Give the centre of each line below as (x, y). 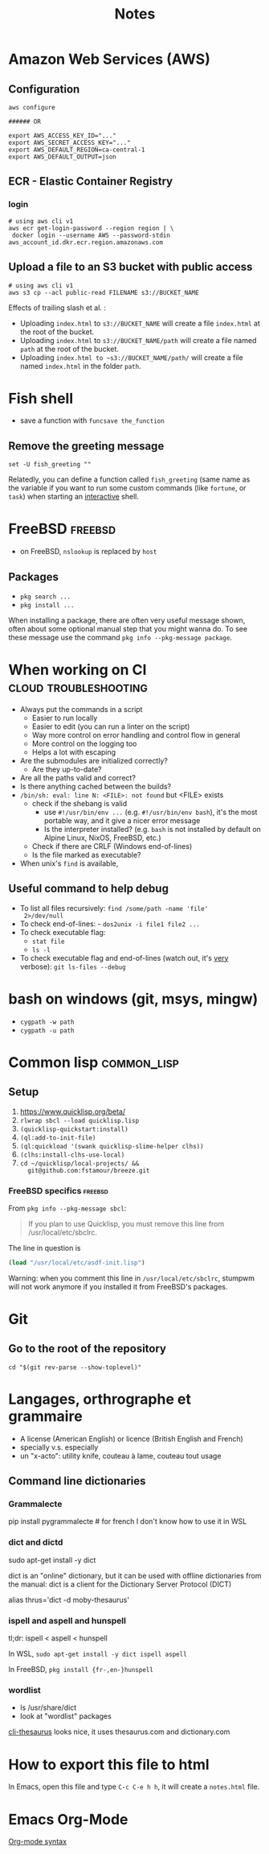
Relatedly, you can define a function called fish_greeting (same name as (129, 479)
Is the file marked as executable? (86, 855)
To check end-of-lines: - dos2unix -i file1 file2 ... (110, 924)
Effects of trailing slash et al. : (57, 308)
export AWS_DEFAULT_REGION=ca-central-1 (77, 150)
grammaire (45, 1416)
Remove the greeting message (86, 446)
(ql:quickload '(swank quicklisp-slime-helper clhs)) (112, 1146)
